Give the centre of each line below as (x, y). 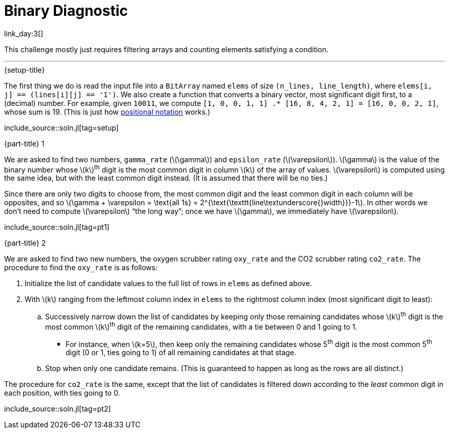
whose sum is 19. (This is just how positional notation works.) (107, 112)
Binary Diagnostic (66, 11)
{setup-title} (25, 70)
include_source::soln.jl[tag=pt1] (57, 227)
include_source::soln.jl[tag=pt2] (58, 409)
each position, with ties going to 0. (62, 393)
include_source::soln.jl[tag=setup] (62, 127)
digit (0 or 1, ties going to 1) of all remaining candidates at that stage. (181, 353)
